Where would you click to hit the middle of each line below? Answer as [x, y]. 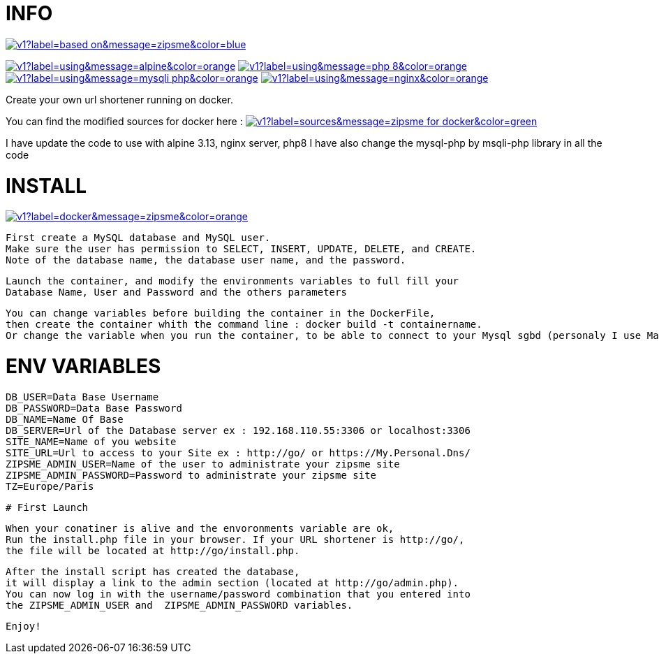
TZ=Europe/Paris [50, 486]
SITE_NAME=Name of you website [91, 441]
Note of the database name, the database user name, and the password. [206, 260]
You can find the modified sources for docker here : [124, 121]
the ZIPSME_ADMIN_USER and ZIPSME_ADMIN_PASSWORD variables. [179, 605]
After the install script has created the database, [153, 571]
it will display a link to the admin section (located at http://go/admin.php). [232, 582]
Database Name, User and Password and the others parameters [176, 292]
